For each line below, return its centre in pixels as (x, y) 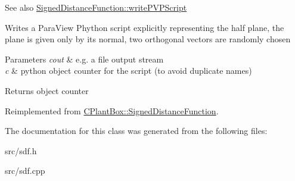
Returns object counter (47, 90)
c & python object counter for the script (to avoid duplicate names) (128, 71)
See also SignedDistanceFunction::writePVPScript (96, 7)
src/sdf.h (21, 150)
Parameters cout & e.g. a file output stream (84, 59)
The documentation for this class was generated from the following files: (136, 131)
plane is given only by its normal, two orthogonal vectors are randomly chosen (148, 39)
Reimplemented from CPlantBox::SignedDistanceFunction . (112, 110)
